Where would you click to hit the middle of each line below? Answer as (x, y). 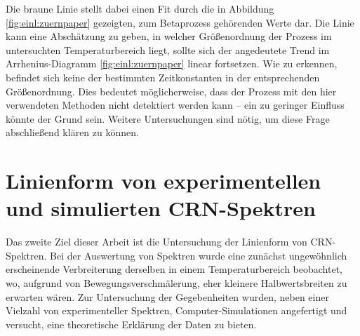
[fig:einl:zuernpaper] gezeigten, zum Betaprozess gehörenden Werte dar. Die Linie (180, 22)
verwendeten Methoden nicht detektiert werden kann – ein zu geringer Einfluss (175, 105)
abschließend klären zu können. (72, 132)
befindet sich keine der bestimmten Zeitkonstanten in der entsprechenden (163, 77)
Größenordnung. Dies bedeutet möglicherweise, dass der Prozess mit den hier (171, 91)
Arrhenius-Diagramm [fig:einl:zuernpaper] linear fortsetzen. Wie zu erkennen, (172, 63)
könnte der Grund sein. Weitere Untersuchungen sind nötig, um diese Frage (168, 118)
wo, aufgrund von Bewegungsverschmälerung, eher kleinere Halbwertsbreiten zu (176, 283)
